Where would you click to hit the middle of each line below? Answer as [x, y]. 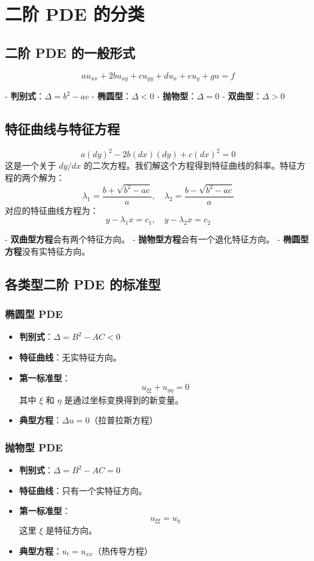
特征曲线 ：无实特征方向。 [70, 357]
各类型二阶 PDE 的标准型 [83, 284]
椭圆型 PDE [34, 314]
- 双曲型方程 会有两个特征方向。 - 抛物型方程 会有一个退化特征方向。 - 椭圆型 [157, 239]
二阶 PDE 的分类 [75, 14]
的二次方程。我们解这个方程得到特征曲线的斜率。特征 [190, 165]
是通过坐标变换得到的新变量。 [124, 399]
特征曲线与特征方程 [62, 129]
